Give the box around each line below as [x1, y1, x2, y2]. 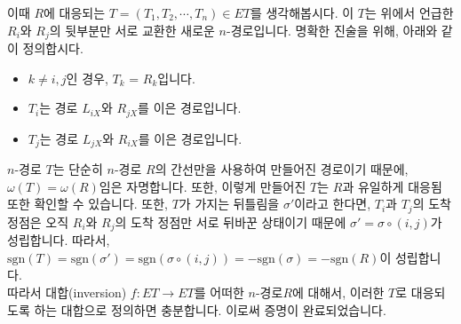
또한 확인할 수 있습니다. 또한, [7, 194, 168, 213]
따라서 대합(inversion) [7, 283, 127, 302]
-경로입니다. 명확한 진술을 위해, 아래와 [226, 20, 438, 39]
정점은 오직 [7, 212, 69, 231]
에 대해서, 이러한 [292, 283, 385, 302]
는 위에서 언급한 [365, 4, 454, 21]
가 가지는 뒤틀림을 [179, 194, 280, 213]
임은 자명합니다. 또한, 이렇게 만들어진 [99, 177, 306, 195]
